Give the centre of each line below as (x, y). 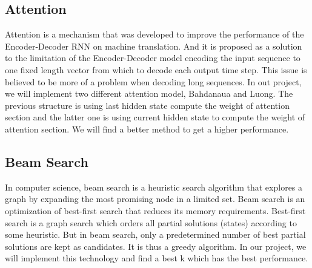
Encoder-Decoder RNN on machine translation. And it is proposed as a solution (154, 46)
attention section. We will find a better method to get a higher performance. (147, 129)
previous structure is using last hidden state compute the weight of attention (147, 105)
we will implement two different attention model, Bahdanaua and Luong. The (149, 93)
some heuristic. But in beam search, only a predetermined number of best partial (155, 234)
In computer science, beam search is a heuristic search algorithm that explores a (154, 187)
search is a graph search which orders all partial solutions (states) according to (151, 222)
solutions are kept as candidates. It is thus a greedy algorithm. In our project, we (156, 246)
